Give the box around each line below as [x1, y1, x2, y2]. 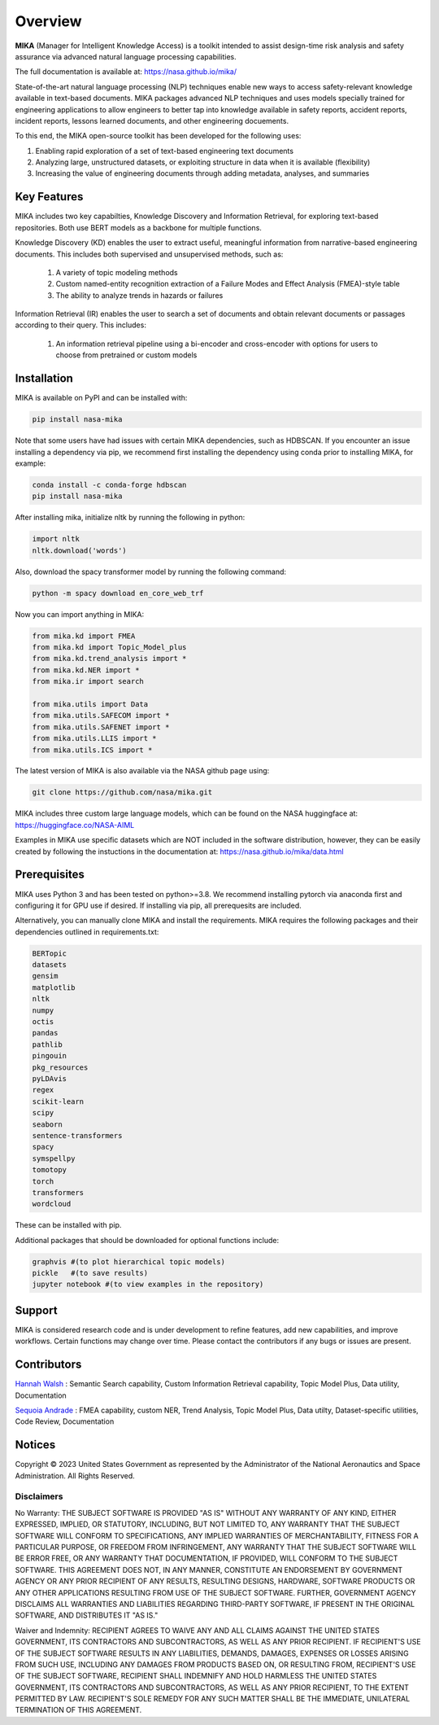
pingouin [32, 1051, 67, 1061]
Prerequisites [15, 868, 85, 882]
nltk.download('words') [32, 545, 128, 555]
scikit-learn [32, 1097, 85, 1106]
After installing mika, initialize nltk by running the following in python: [15, 513, 246, 523]
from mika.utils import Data [32, 699, 149, 708]
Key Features [15, 190, 84, 204]
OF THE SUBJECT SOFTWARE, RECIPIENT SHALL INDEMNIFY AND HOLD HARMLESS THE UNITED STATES [15, 1671, 377, 1681]
